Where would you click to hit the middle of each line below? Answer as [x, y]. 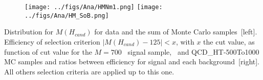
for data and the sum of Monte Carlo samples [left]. [176, 32]
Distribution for [29, 32]
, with [185, 41]
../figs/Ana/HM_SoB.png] [67, 15]
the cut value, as [229, 41]
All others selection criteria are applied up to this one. [89, 71]
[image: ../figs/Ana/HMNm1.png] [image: [94, 7]
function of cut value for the [48, 51]
